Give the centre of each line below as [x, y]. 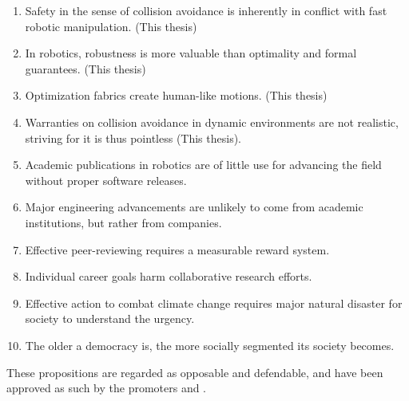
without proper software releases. [106, 180]
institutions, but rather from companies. [123, 222]
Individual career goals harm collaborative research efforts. [169, 276]
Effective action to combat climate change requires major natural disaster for [214, 303]
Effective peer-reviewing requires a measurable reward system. [177, 249]
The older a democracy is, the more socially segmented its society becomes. [210, 345]
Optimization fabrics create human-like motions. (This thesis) [176, 95]
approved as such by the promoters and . [107, 388]
